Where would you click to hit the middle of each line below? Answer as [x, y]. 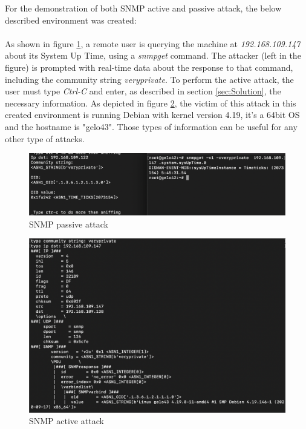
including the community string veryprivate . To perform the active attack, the [149, 79]
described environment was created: [71, 20]
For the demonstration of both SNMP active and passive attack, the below [143, 8]
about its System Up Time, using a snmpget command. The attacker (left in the [153, 55]
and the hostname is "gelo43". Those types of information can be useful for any [151, 126]
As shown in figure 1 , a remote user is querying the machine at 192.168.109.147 [153, 43]
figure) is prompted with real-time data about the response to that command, [149, 67]
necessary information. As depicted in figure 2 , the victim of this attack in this [151, 103]
